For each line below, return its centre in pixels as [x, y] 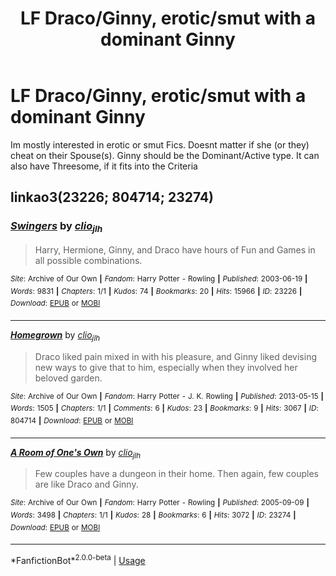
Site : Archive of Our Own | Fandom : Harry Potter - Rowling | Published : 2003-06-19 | [159, 278]
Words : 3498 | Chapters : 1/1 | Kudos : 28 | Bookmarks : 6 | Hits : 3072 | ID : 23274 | [153, 515]
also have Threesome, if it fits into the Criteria [104, 166]
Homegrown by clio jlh [55, 335]
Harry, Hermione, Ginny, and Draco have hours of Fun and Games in [175, 249]
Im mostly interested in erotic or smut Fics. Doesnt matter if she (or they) [160, 144]
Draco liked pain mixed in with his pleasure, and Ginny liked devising [176, 356]
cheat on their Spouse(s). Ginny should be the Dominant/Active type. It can [165, 155]
